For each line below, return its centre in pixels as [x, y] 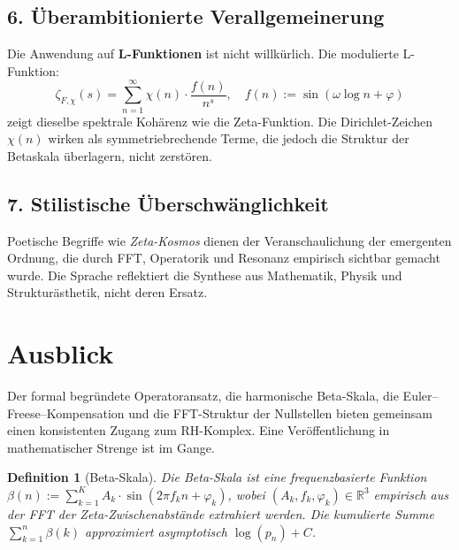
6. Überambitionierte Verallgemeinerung [196, 16]
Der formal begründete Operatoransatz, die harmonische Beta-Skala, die [203, 395]
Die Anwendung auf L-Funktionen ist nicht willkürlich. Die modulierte [203, 53]
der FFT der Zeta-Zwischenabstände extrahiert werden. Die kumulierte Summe [221, 513]
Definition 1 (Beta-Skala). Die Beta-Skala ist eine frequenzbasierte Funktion [217, 477]
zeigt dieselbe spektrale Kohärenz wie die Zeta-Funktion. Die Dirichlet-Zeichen [220, 121]
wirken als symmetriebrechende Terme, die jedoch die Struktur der [229, 138]
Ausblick [61, 353]
